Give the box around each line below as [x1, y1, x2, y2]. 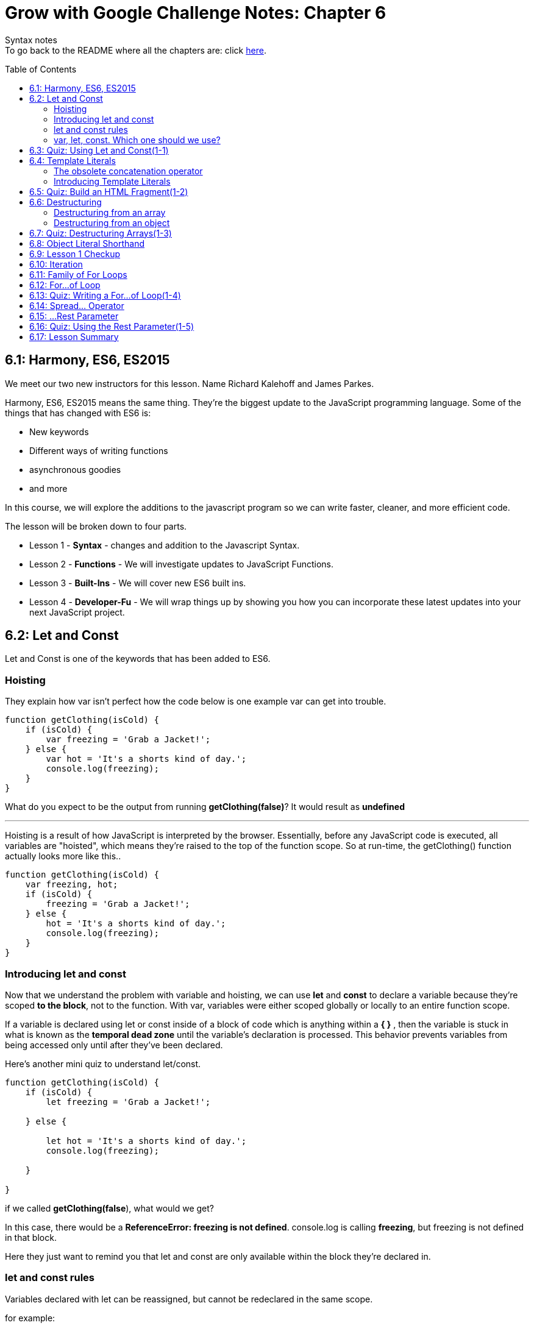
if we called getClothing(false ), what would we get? [5, 1202, 214, 1213]
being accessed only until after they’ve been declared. [5, 1039, 223, 1050]
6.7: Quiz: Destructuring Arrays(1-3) [29, 227, 172, 238]
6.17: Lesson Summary [29, 331, 119, 342]
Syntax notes [5, 34, 57, 45]
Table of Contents [5, 63, 77, 74]
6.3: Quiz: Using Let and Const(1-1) [29, 144, 169, 155]
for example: [5, 1312, 55, 1323]
